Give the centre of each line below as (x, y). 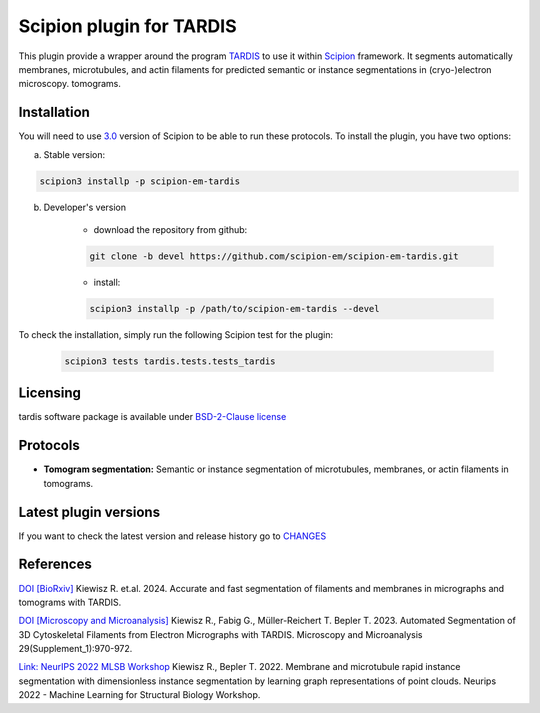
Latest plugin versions (89, 511)
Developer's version (85, 207)
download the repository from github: (170, 229)
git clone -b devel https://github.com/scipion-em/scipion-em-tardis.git (274, 256)
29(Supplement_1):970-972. (75, 649)
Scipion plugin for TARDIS (127, 26)
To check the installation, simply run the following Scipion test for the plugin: (176, 334)
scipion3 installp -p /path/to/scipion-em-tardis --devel (234, 308)
